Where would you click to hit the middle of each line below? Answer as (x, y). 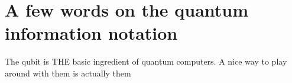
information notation (91, 33)
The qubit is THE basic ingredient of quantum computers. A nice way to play (146, 61)
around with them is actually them (68, 73)
